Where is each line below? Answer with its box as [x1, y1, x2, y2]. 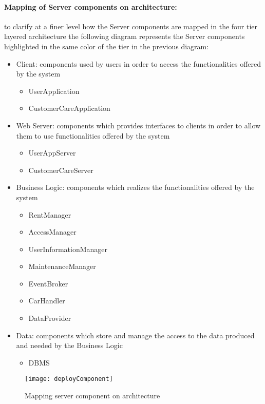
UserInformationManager [28, 243, 108, 254]
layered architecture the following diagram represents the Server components [4, 31, 245, 42]
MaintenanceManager [28, 261, 96, 272]
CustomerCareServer [28, 164, 93, 175]
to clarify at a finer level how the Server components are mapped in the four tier [4, 21, 258, 31]
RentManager [28, 209, 71, 220]
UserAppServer [28, 147, 76, 158]
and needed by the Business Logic [16, 340, 123, 351]
